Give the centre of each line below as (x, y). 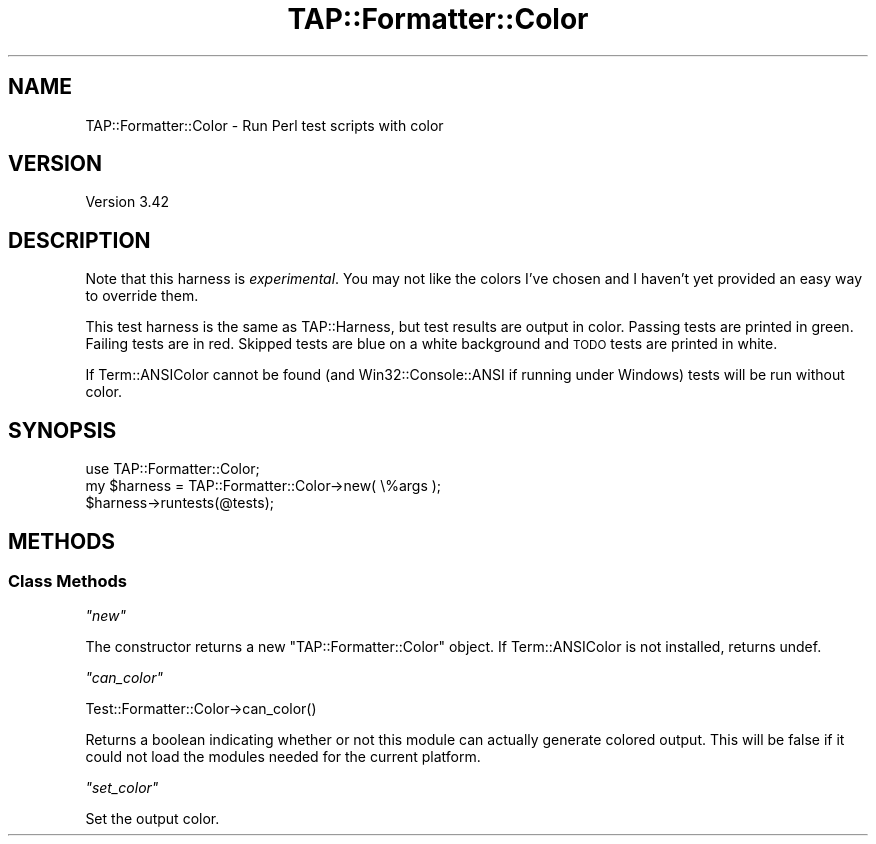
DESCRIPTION (79, 240)
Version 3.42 (127, 202)
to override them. (142, 296)
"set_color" (122, 788)
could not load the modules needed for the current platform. (283, 757)
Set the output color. (152, 819)
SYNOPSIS (62, 430)
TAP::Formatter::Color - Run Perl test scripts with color (264, 125)
